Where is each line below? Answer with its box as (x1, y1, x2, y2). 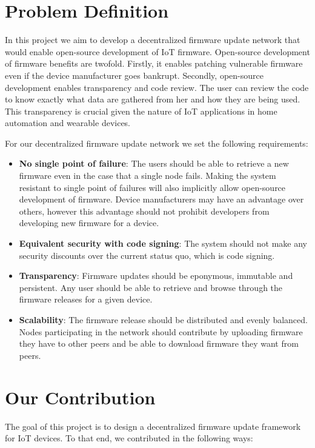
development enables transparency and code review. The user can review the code (5, 81, 309, 93)
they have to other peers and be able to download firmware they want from (19, 337, 299, 350)
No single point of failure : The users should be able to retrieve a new (19, 157, 289, 170)
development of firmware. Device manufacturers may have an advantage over (19, 193, 304, 206)
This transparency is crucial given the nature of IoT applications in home (5, 104, 277, 117)
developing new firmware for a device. (19, 216, 159, 229)
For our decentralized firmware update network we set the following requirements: (5, 136, 308, 149)
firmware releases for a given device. (19, 293, 153, 306)
